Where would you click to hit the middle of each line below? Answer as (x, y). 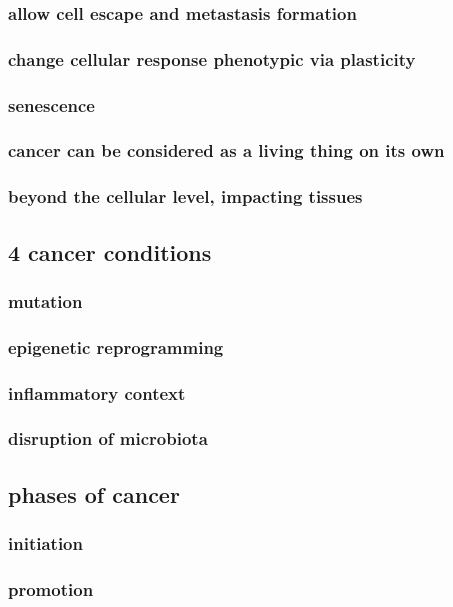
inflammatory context (97, 392)
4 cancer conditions (110, 251)
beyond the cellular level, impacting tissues (185, 196)
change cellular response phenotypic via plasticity (212, 58)
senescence (51, 104)
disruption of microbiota (108, 438)
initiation (45, 543)
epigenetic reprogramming (116, 346)
